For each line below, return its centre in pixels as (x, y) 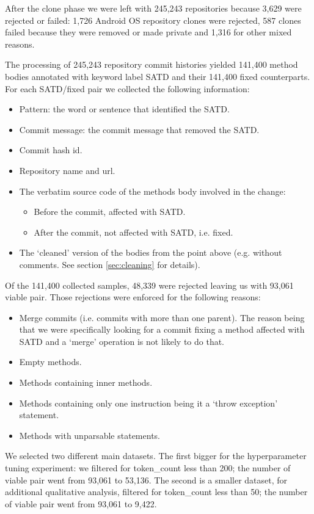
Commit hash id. (51, 150)
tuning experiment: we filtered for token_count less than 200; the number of (148, 468)
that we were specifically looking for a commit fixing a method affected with (162, 329)
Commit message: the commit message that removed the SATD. (139, 129)
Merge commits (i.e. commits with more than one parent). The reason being (162, 317)
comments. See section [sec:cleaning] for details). (110, 264)
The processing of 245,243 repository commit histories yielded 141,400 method (152, 64)
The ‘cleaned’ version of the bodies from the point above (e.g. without (151, 252)
